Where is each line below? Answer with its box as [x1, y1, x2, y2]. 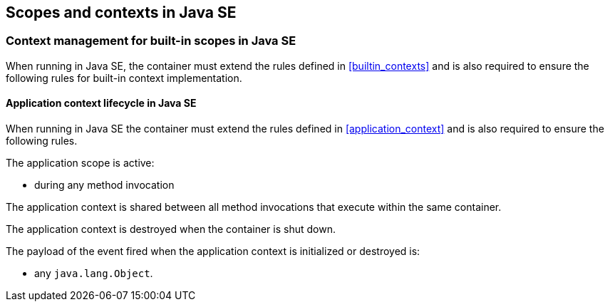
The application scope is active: [6, 157, 155, 170]
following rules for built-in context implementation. [6, 71, 242, 84]
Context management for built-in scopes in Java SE [6, 33, 296, 48]
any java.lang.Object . [34, 267, 153, 280]
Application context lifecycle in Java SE [6, 97, 197, 110]
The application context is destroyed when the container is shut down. [6, 223, 336, 236]
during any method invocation [34, 179, 175, 192]
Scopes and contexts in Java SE [6, 4, 237, 21]
